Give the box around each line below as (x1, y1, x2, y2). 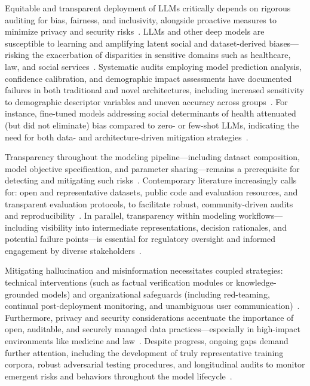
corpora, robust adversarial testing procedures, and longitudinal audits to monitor (5, 358, 305, 370)
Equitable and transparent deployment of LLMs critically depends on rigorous (5, 2, 291, 14)
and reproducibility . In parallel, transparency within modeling (5, 209, 236, 222)
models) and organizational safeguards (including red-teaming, (41, 287, 270, 300)
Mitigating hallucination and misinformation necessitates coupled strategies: (5, 264, 283, 277)
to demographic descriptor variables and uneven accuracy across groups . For (5, 95, 288, 108)
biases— (269, 36, 299, 49)
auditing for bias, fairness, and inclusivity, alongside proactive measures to (5, 13, 277, 26)
